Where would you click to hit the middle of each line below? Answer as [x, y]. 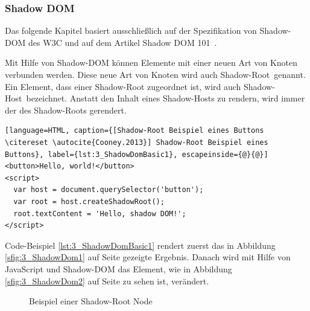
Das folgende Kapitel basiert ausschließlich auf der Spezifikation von [131, 30]
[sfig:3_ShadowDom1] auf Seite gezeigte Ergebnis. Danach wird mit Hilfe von [148, 257]
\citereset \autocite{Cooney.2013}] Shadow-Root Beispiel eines [137, 142]
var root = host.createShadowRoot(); [89, 201]
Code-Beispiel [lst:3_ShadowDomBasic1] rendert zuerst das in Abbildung [140, 245]
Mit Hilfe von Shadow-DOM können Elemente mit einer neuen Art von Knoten [151, 63]
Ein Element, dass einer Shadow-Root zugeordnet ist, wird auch [123, 86]
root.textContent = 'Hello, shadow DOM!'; [100, 213]
